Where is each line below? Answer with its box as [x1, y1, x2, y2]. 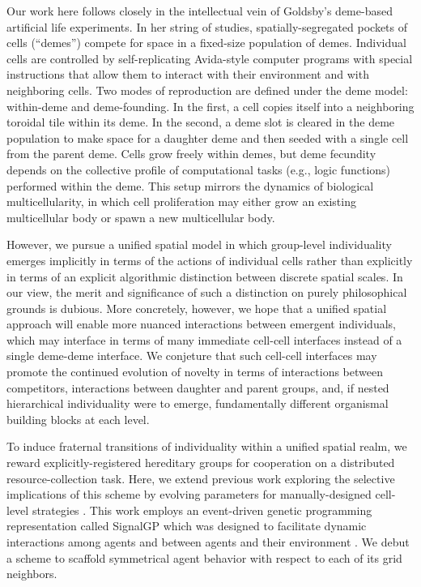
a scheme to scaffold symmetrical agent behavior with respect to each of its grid [6, 549, 402, 566]
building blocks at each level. [6, 410, 150, 427]
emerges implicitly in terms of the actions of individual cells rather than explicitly [6, 251, 413, 268]
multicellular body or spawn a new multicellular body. [6, 208, 275, 225]
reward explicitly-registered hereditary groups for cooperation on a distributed [6, 454, 395, 471]
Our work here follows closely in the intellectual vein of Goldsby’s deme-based [6, 2, 393, 19]
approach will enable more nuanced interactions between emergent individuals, [6, 315, 396, 332]
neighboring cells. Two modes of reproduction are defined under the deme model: [6, 81, 408, 98]
